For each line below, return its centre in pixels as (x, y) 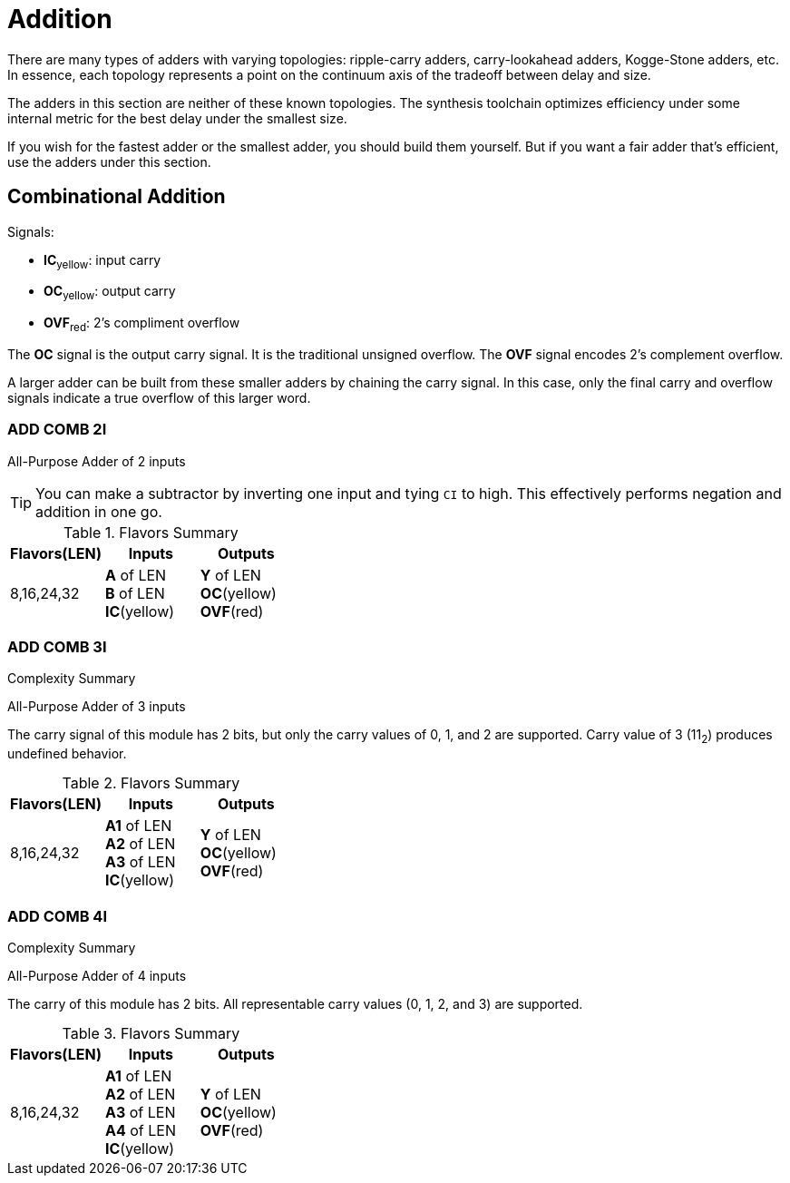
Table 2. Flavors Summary (151, 783)
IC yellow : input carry (102, 261)
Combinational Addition (117, 197)
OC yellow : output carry (110, 293)
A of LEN (136, 575)
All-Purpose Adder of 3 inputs (97, 707)
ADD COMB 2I (57, 430)
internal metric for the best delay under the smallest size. (177, 118)
